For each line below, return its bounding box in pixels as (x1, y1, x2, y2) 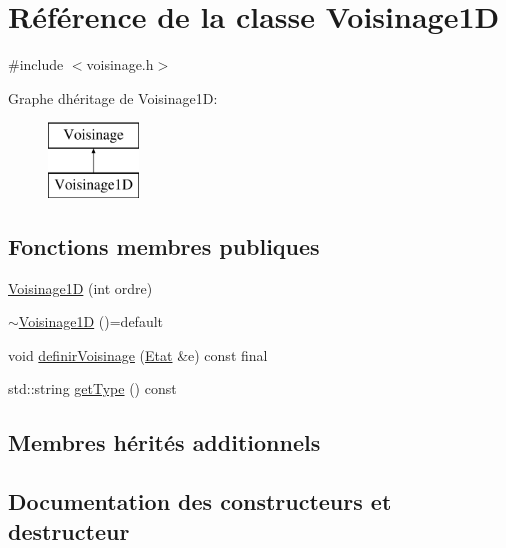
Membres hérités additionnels (8, 427, 321, 458)
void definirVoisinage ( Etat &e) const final (8, 344, 268, 365)
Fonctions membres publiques (8, 230, 320, 261)
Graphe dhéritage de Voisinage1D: (8, 87, 218, 108)
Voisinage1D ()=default (18, 311, 164, 332)
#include (8, 54, 64, 75)
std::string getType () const (8, 378, 177, 399)
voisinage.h (86, 54, 154, 75)
